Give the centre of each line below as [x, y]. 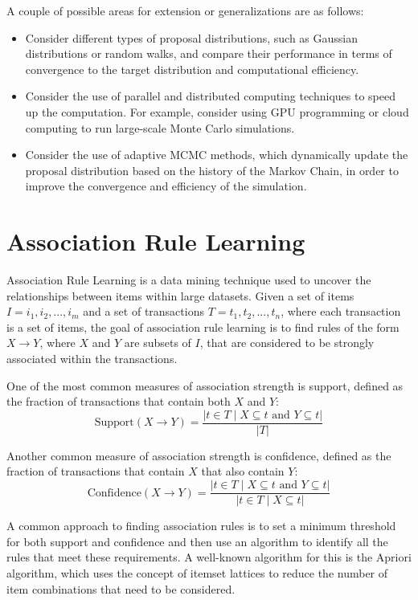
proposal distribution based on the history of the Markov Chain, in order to [212, 170]
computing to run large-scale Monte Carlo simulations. [160, 127]
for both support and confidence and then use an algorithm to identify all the [197, 541]
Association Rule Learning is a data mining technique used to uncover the [189, 280]
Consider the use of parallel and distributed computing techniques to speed [210, 96]
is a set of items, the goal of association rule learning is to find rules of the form [203, 327]
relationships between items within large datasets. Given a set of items [180, 295]
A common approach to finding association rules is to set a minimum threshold [201, 526]
